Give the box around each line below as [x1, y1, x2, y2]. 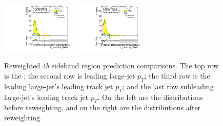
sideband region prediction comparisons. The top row [51, 60, 219, 71]
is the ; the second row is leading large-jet [4, 70, 135, 81]
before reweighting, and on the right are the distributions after [4, 102, 201, 113]
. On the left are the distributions [97, 91, 203, 102]
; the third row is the [144, 70, 210, 81]
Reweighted [4, 60, 40, 71]
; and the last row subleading [122, 81, 214, 91]
